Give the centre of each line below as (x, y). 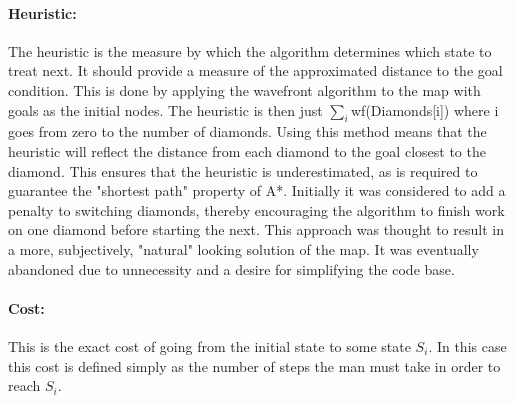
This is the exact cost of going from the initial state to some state (209, 345)
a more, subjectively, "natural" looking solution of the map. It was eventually (243, 248)
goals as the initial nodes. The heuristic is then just (165, 109)
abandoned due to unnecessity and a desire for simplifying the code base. (231, 268)
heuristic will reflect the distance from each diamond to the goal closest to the (247, 150)
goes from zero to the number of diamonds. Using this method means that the (247, 131)
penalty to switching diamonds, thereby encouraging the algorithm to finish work (256, 209)
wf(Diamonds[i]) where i (425, 109)
